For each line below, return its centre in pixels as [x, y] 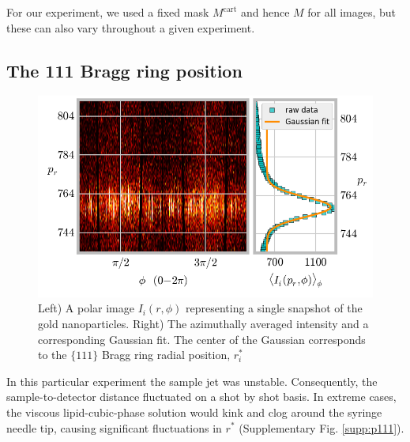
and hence [265, 12]
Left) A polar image [86, 308]
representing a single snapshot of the [274, 308]
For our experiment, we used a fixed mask [108, 12]
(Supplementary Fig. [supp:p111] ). [322, 427]
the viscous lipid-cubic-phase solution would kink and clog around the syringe [194, 412]
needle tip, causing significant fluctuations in [114, 427]
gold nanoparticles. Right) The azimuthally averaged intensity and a [203, 323]
